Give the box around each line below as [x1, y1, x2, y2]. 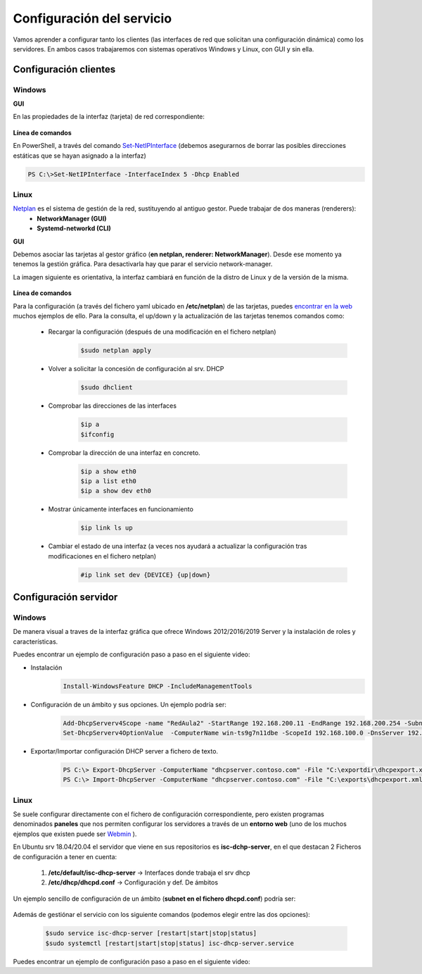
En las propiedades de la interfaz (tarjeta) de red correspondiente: [13, 113, 205, 121]
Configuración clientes [13, 63, 116, 75]
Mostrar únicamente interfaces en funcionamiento [48, 505, 193, 513]
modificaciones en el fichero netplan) [48, 551, 157, 560]
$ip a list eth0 [80, 477, 137, 485]
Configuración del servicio [13, 11, 172, 26]
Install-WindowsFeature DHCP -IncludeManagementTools [63, 682, 252, 690]
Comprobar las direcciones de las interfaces [48, 401, 177, 410]
